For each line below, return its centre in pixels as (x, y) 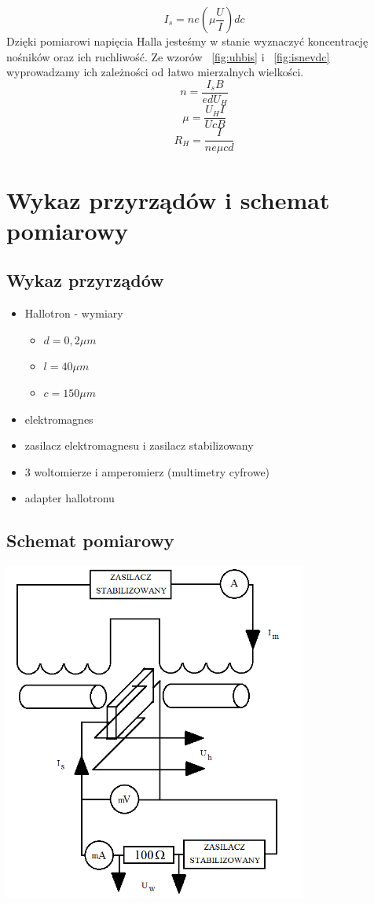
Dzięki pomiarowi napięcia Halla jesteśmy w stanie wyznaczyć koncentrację (187, 41)
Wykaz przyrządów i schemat (168, 199)
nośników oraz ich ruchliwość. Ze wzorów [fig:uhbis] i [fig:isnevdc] (168, 56)
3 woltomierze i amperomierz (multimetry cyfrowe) (147, 471)
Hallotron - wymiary (74, 313)
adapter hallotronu (70, 498)
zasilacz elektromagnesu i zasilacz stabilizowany (139, 445)
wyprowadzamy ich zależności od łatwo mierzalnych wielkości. (155, 72)
